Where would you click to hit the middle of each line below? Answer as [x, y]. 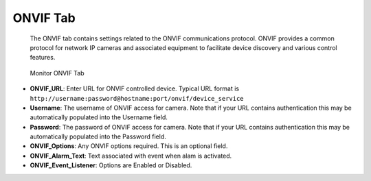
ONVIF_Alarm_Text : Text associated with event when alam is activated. [131, 156]
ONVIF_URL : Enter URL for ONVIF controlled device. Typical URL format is [135, 88]
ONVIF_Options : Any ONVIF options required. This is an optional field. [129, 146]
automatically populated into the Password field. [98, 136]
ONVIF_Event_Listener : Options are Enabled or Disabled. [111, 165]
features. [43, 58]
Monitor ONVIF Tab [57, 73]
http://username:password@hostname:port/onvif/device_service [137, 98]
